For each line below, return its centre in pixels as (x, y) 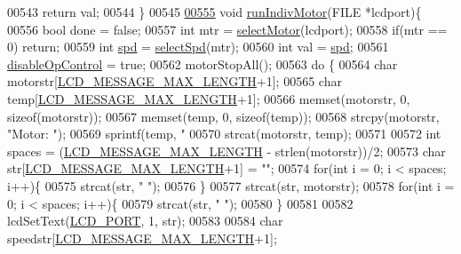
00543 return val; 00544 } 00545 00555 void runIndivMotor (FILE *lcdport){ (215, 12)
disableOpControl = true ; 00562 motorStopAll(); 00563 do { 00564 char (203, 63)
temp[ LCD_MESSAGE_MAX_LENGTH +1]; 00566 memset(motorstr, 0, (209, 98)
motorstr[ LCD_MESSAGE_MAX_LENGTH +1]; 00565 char (175, 81)
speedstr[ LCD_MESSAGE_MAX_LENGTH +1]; (142, 238)
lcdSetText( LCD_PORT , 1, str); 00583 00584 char (145, 221)
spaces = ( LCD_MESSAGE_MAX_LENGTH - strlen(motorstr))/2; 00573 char (227, 151)
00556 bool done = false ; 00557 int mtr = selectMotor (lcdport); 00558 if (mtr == (227, 29)
